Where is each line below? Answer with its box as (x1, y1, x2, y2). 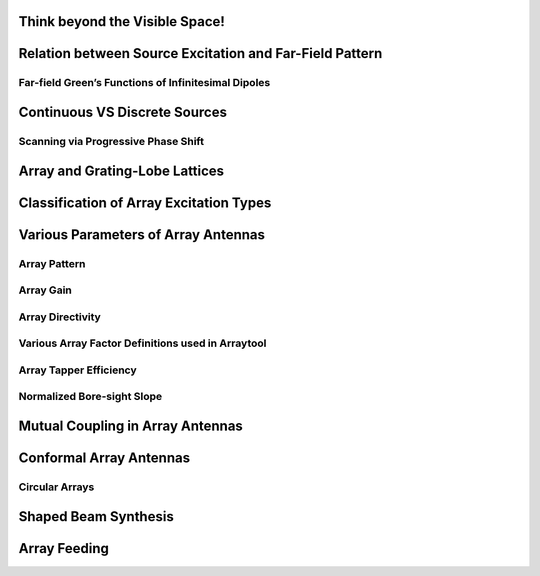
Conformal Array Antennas (18, 450, 190, 467)
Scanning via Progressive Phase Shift (18, 134, 205, 148)
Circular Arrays (18, 480, 95, 494)
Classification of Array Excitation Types (18, 194, 272, 211)
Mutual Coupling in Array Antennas (18, 418, 244, 435)
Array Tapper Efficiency (18, 363, 137, 377)
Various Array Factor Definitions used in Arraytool (18, 336, 267, 350)
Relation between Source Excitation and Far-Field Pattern (18, 45, 383, 62)
